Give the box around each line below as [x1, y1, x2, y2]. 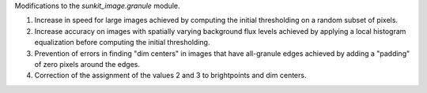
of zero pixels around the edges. [34, 59, 140, 69]
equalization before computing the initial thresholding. [34, 38, 210, 47]
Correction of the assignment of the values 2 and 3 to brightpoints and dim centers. [34, 71, 307, 80]
